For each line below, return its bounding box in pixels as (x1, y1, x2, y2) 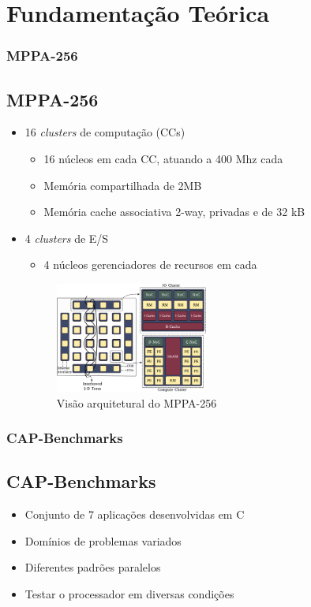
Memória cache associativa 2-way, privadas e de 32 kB (43, 203, 305, 220)
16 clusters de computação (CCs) (24, 124, 185, 140)
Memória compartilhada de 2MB (43, 177, 202, 193)
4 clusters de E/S (24, 229, 109, 246)
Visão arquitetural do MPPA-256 (56, 394, 217, 411)
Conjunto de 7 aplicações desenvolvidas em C (24, 506, 245, 523)
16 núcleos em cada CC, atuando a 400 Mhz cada (43, 151, 283, 167)
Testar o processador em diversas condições (24, 585, 234, 601)
